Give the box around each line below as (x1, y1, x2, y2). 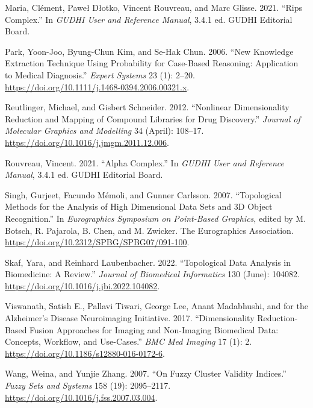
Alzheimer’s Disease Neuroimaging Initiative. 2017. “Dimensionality (5, 312, 255, 324)
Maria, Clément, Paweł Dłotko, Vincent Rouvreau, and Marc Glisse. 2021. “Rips (5, 1, 303, 13)
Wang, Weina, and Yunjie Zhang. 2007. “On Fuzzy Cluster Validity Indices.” (5, 367, 287, 380)
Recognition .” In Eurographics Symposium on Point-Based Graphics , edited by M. (5, 212, 306, 224)
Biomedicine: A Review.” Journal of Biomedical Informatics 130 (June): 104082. (5, 268, 300, 280)
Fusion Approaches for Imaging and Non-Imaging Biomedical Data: (29, 323, 279, 336)
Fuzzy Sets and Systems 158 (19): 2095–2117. (5, 379, 171, 392)
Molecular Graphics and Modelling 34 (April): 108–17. (5, 124, 204, 137)
